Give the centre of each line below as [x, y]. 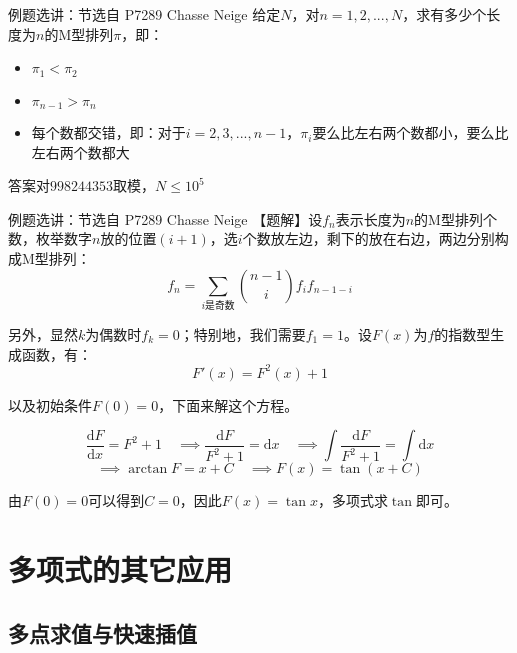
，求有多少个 [444, 14]
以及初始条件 [50, 404]
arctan [148, 469]
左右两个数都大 [80, 151]
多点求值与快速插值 [102, 632]
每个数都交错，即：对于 [108, 132]
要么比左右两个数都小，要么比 [410, 132]
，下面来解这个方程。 [228, 404]
